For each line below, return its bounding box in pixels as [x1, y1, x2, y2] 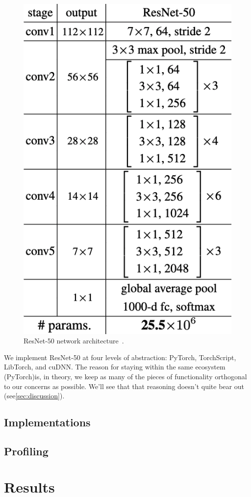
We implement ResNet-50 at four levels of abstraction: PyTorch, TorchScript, [4, 352, 236, 362]
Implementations [4, 415, 91, 430]
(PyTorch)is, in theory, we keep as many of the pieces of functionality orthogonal [4, 371, 247, 381]
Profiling [4, 443, 49, 458]
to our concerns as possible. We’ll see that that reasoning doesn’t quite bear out [4, 381, 244, 391]
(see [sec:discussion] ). [4, 391, 65, 401]
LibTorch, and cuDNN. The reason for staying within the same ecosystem [4, 362, 226, 372]
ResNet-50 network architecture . [24, 336, 124, 346]
